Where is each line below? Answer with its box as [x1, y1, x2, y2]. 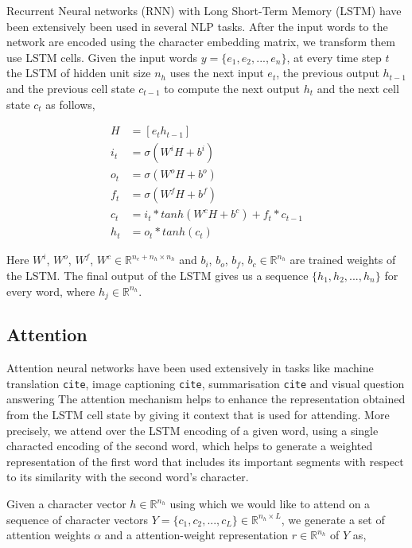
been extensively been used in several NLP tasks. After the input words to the [6, 17, 388, 34]
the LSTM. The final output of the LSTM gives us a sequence [6, 266, 309, 283]
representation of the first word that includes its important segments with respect [6, 453, 404, 469]
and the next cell [317, 80, 399, 96]
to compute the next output [164, 80, 301, 96]
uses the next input [169, 64, 264, 81]
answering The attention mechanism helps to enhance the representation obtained [6, 391, 406, 407]
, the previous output [276, 64, 379, 81]
